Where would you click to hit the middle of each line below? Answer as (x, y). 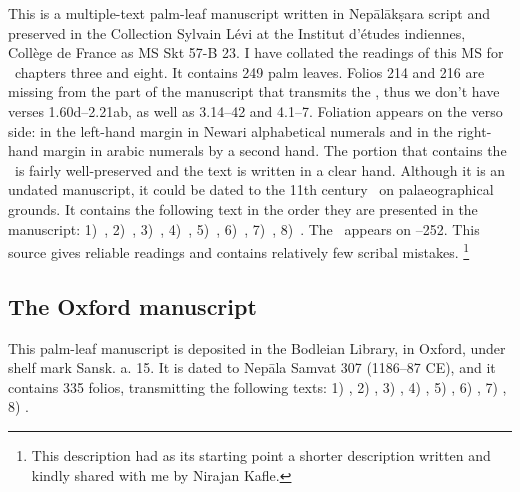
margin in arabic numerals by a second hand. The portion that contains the (275, 150)
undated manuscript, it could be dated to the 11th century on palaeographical (251, 189)
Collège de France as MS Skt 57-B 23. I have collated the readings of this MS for (256, 52)
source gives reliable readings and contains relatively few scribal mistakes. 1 (239, 250)
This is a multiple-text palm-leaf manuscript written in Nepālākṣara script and (249, 13)
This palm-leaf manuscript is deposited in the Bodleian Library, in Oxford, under (257, 347)
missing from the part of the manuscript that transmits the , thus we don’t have (254, 91)
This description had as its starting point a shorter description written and (261, 454)
